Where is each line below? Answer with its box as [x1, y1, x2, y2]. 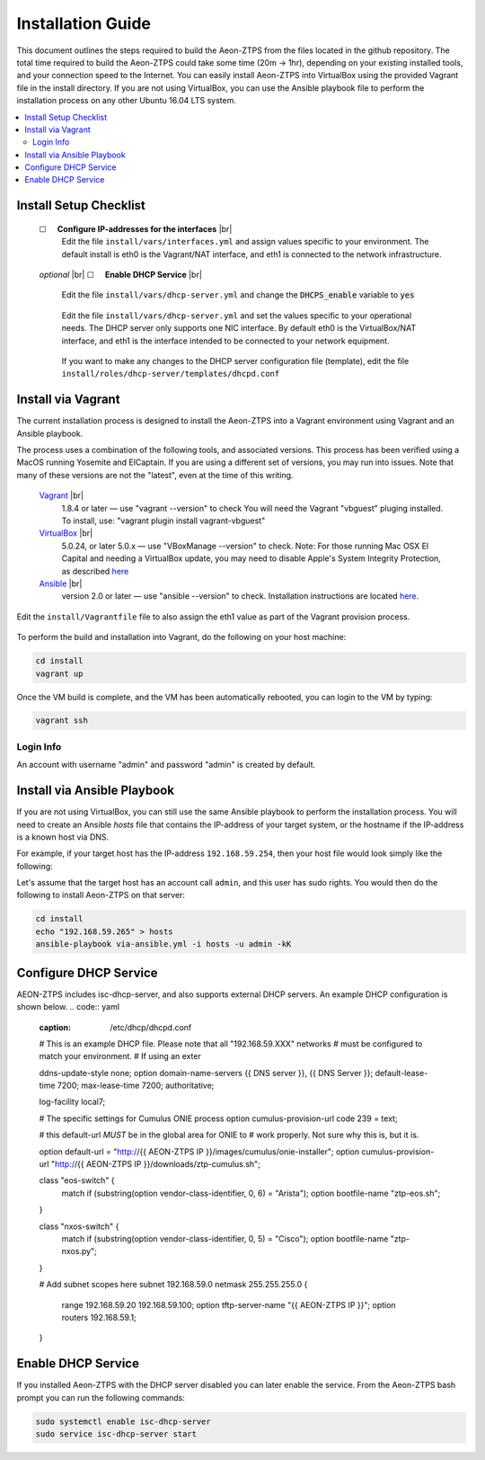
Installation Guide [16, 13, 152, 33]
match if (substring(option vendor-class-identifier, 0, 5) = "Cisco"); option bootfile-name [61, 1233, 389, 1244]
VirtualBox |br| [39, 528, 93, 539]
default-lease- [375, 1067, 428, 1078]
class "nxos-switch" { [39, 1221, 119, 1232]
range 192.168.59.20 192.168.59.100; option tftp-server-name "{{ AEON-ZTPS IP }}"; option [61, 1299, 396, 1310]
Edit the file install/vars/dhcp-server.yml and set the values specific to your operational [61, 310, 412, 321]
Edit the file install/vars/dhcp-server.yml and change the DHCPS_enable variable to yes [61, 289, 415, 300]
